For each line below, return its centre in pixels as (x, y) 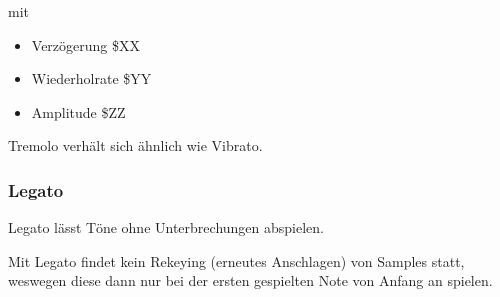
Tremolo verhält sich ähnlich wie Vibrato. (135, 145)
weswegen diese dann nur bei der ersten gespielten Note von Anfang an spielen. (250, 280)
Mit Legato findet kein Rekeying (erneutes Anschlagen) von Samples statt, (236, 260)
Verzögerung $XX (85, 44)
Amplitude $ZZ (78, 111)
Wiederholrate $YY (91, 78)
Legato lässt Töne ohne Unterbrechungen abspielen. (166, 227)
